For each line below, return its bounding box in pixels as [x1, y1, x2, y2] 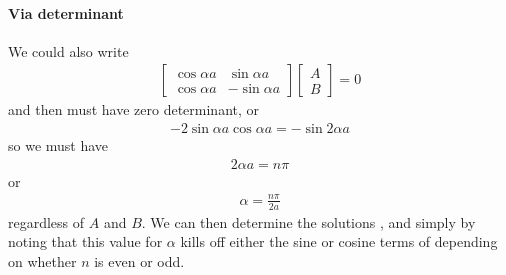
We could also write [8, 40, 129, 61]
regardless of [8, 211, 85, 232]
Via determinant [8, 2, 124, 23]
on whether [8, 250, 77, 271]
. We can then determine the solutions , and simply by [141, 211, 476, 232]
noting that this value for [8, 231, 163, 252]
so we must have [8, 135, 109, 156]
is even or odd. [94, 250, 185, 271]
